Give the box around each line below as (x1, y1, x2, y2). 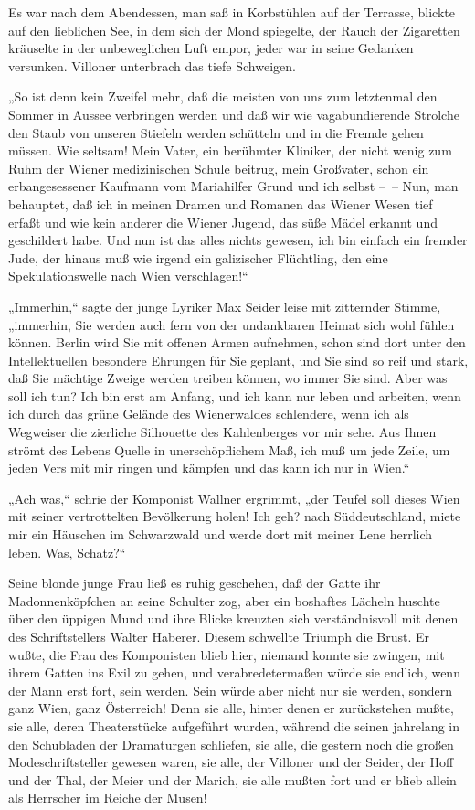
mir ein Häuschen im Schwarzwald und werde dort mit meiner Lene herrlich (8, 525, 433, 544)
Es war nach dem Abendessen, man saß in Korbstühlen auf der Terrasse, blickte (8, 3, 455, 21)
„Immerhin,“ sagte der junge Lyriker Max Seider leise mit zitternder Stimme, (8, 296, 441, 315)
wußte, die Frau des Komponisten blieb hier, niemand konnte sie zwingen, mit (8, 645, 445, 664)
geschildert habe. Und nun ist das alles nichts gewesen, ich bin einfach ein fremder (8, 230, 468, 250)
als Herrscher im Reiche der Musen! (8, 788, 207, 807)
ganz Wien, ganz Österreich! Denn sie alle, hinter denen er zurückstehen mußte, (8, 698, 454, 718)
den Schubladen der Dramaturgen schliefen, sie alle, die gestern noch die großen (8, 734, 454, 753)
